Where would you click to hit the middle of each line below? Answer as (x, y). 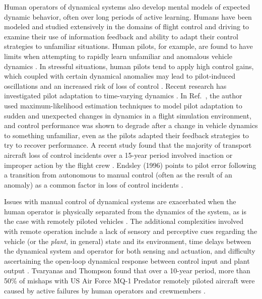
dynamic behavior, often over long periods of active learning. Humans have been (128, 16)
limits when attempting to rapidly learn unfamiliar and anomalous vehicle (118, 56)
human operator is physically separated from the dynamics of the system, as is (125, 211)
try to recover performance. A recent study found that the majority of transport (128, 145)
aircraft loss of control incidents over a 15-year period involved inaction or (118, 155)
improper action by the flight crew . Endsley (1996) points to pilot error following (130, 165)
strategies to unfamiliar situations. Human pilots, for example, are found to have (128, 46)
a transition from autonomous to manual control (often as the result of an (118, 175)
